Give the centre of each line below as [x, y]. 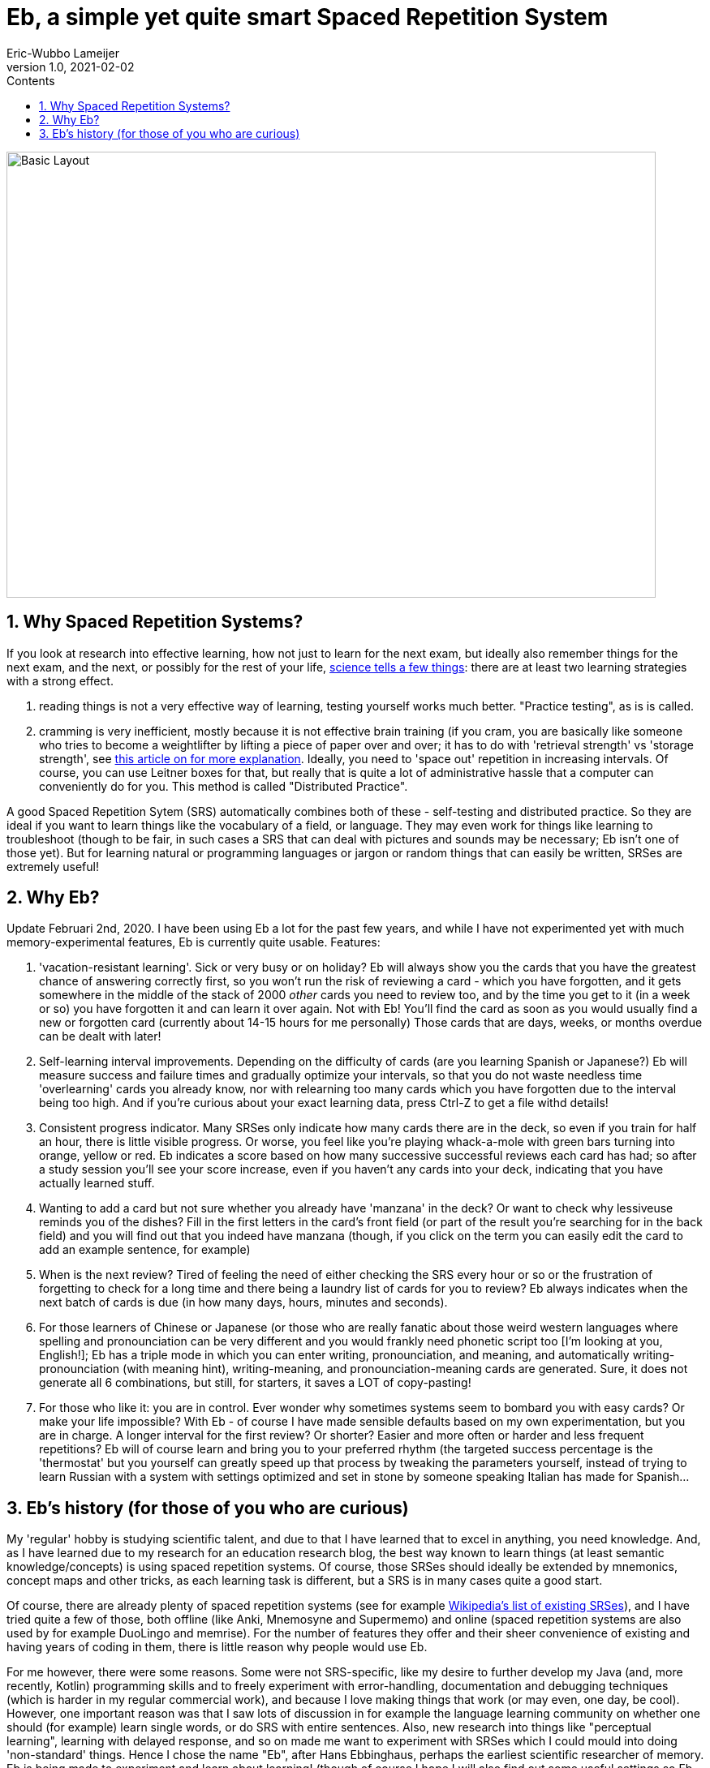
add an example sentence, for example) [145, 1250]
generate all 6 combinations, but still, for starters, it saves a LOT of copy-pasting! [255, 1383]
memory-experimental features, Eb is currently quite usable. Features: [194, 942]
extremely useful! [53, 866]
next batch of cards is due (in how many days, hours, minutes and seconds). [243, 1302]
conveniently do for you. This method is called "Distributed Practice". [224, 786]
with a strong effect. [60, 680]
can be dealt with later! [100, 1036]
